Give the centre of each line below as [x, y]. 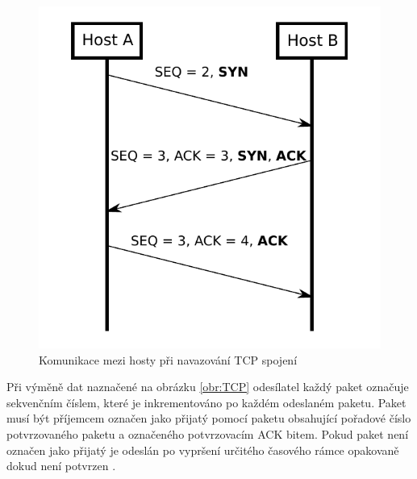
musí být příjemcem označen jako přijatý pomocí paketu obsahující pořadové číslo [209, 418]
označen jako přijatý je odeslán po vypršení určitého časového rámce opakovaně [203, 450]
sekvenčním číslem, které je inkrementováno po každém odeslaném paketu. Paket [206, 402]
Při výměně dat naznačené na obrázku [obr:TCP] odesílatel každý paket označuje [208, 387]
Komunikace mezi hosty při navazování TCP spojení [168, 359]
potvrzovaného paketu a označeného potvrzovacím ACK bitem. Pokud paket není [208, 433]
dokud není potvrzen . [61, 466]
